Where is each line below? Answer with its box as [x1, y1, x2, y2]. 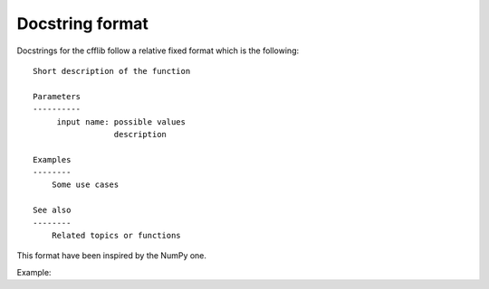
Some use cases [51, 180, 120, 190]
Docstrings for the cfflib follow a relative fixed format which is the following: [16, 45, 299, 56]
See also [33, 205, 72, 216]
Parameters [33, 91, 81, 101]
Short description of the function [33, 66, 191, 76]
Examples [33, 154, 72, 164]
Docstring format [16, 14, 149, 33]
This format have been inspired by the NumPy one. [16, 250, 207, 261]
